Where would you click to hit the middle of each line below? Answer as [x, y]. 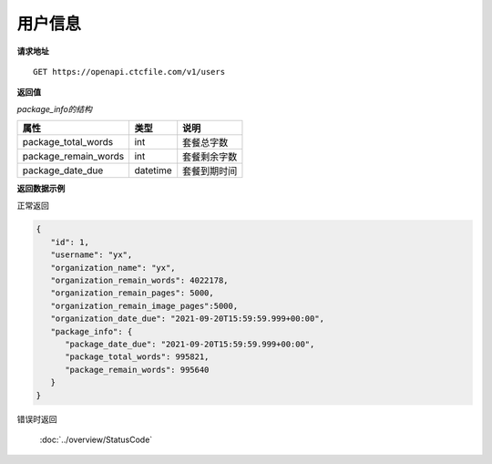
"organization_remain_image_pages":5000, [144, 306]
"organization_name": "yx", [113, 268]
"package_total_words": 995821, [137, 357]
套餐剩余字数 [210, 157]
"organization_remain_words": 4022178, [139, 281]
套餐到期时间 [210, 171]
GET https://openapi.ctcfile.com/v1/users [129, 72]
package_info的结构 [55, 108]
